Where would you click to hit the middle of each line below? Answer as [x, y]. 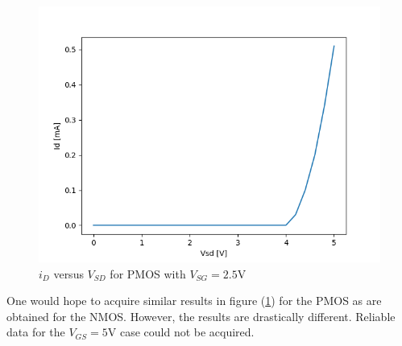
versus [68, 273]
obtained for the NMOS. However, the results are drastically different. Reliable [201, 316]
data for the [36, 332]
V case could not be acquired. [181, 332]
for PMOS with [148, 273]
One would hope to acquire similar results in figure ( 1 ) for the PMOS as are [194, 301]
